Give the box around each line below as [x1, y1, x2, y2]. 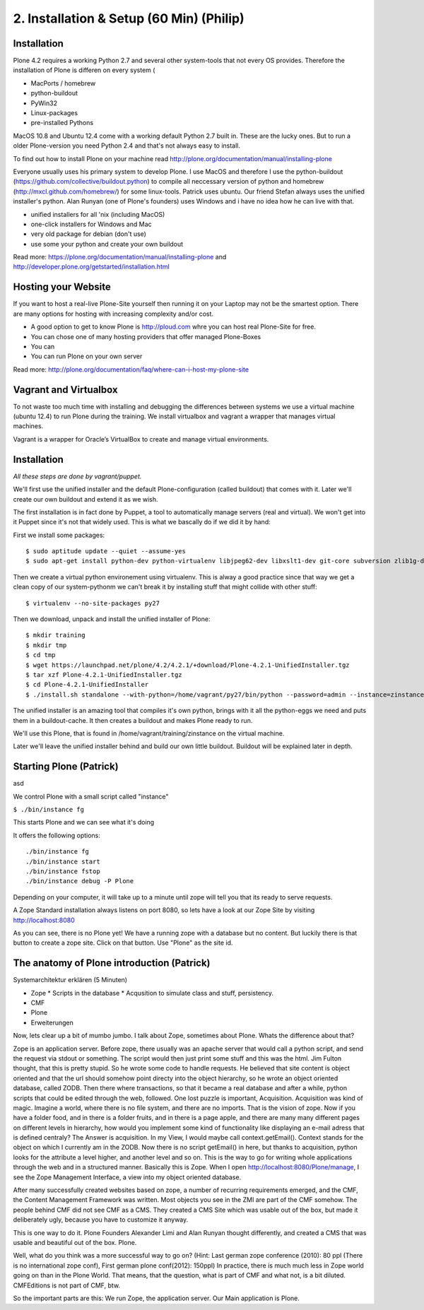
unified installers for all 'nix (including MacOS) [30, 210, 165, 218]
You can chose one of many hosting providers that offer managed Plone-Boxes [30, 332, 261, 341]
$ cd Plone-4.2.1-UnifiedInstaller [25, 680, 149, 689]
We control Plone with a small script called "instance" [13, 792, 169, 801]
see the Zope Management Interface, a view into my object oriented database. [13, 1173, 242, 1181]
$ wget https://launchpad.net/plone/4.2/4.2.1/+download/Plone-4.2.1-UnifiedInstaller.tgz [25, 661, 350, 669]
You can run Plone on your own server [30, 352, 143, 360]
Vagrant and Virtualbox [13, 384, 118, 396]
